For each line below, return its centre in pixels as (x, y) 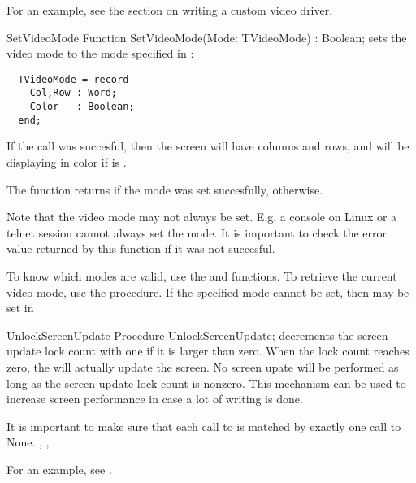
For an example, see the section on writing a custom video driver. (170, 10)
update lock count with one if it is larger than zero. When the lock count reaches (208, 351)
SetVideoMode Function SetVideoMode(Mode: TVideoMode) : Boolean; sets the (207, 37)
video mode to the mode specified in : (100, 53)
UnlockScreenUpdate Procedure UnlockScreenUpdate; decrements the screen (197, 335)
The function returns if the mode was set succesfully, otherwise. (165, 189)
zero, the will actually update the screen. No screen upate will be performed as (203, 366)
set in (20, 308)
